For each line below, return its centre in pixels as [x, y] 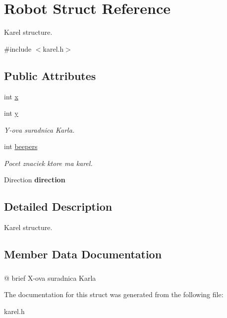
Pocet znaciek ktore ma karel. [48, 163]
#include [18, 48]
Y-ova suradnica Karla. [39, 129]
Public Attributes [50, 75]
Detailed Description [58, 206]
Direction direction [35, 180]
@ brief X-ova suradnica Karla [50, 278]
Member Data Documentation [83, 254]
